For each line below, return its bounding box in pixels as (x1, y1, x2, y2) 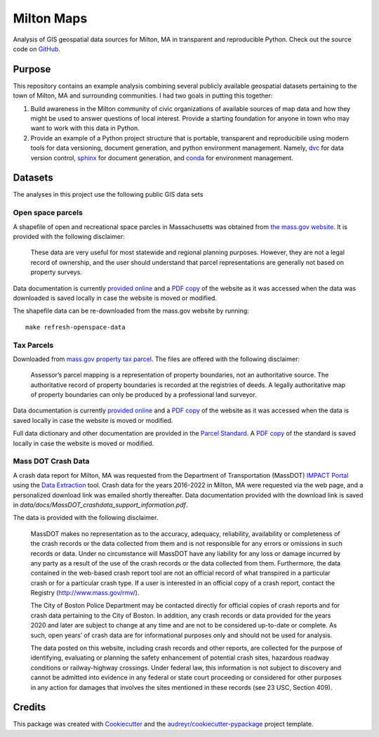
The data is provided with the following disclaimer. (13, 514, 159, 522)
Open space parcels (13, 208, 84, 218)
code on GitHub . (13, 44, 61, 53)
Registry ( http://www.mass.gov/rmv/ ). (30, 589, 140, 597)
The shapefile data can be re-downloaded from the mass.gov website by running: (13, 306, 249, 315)
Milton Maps (13, 11, 88, 26)
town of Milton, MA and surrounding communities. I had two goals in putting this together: (13, 91, 273, 100)
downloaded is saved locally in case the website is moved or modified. (13, 294, 218, 302)
